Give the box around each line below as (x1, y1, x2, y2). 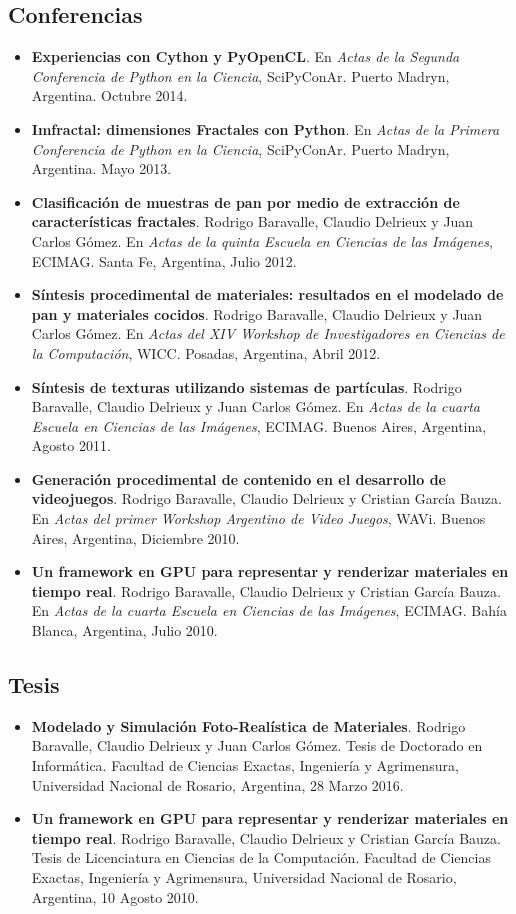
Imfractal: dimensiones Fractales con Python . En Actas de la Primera (31, 118, 500, 139)
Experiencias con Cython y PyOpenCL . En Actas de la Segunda (31, 46, 460, 67)
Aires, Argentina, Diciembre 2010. (31, 527, 240, 548)
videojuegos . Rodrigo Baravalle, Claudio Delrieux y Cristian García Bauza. (31, 488, 502, 509)
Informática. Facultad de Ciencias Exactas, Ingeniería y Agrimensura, (31, 755, 459, 776)
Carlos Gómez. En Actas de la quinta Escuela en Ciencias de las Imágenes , (31, 230, 493, 251)
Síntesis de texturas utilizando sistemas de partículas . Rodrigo (31, 376, 462, 397)
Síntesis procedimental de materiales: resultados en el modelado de (31, 284, 504, 305)
